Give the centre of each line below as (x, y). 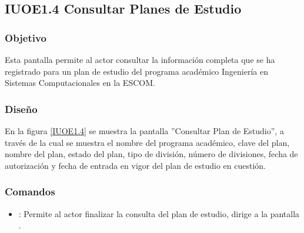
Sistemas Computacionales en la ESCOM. (80, 83)
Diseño (21, 109)
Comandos (30, 192)
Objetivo (26, 37)
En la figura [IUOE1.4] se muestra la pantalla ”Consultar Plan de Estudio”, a (144, 131)
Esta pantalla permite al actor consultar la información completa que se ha (140, 59)
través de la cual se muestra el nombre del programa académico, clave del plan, (147, 142)
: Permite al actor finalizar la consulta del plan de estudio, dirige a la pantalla (159, 213)
